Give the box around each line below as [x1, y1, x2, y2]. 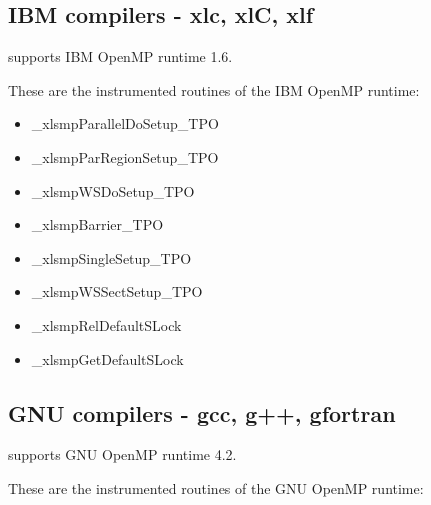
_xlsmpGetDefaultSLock [31, 348, 184, 369]
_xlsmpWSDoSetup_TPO [31, 180, 195, 201]
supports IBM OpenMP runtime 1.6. [8, 46, 233, 67]
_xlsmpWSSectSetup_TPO [31, 281, 203, 302]
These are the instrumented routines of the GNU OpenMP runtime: [8, 477, 424, 498]
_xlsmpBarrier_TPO [31, 214, 164, 235]
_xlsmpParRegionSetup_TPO [31, 146, 219, 167]
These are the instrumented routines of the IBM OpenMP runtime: [8, 79, 420, 100]
